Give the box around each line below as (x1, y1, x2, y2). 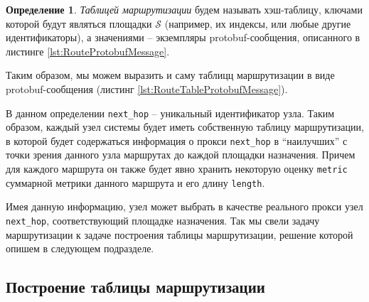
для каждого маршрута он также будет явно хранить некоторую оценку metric (6, 161, 348, 176)
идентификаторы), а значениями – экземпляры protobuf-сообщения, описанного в (6, 30, 360, 45)
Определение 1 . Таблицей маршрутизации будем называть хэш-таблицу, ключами (6, 2, 363, 16)
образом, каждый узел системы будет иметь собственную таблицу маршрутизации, (6, 119, 364, 134)
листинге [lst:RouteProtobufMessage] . (6, 43, 170, 58)
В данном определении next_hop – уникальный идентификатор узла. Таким (6, 105, 335, 120)
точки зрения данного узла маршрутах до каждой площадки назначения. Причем (6, 147, 355, 162)
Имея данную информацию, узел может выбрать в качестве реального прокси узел (6, 199, 363, 214)
